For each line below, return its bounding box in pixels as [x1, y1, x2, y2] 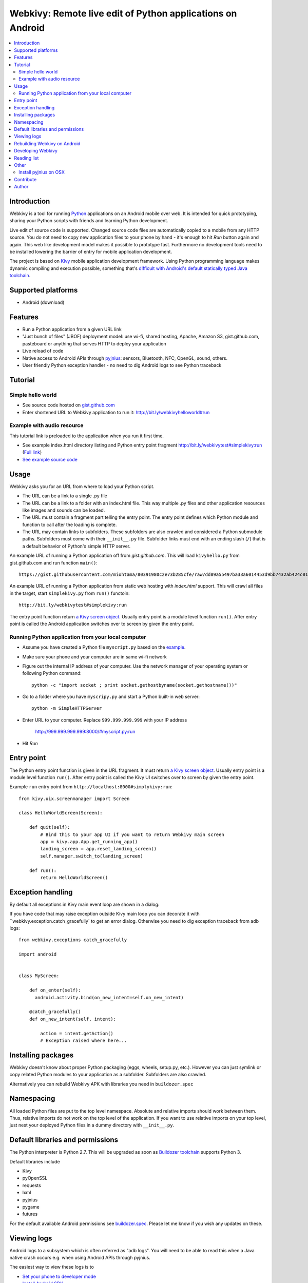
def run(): [29, 867, 57, 873]
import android [18, 951, 57, 957]
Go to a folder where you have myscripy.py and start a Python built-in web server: [22, 693, 200, 700]
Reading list [14, 154, 39, 161]
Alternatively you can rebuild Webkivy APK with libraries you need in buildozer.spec [9, 1081, 194, 1087]
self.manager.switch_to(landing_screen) [40, 853, 143, 859]
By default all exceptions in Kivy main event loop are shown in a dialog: [9, 901, 160, 907]
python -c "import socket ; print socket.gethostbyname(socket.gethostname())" [31, 682, 237, 688]
